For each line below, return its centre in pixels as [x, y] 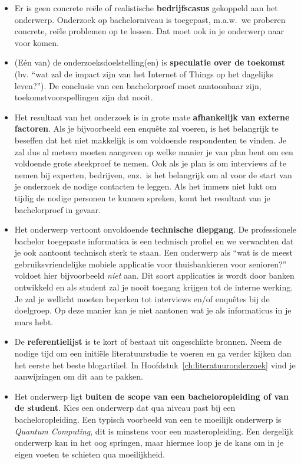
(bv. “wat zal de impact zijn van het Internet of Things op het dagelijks [144, 73]
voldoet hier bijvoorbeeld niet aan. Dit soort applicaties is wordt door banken [154, 275]
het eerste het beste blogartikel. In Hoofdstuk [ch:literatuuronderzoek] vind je [155, 365]
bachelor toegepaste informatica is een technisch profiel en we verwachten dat [154, 241]
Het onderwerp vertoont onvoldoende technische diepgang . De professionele [155, 229]
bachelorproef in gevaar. [58, 209]
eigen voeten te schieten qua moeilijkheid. [90, 454]
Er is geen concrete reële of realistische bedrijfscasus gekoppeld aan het [146, 8]
